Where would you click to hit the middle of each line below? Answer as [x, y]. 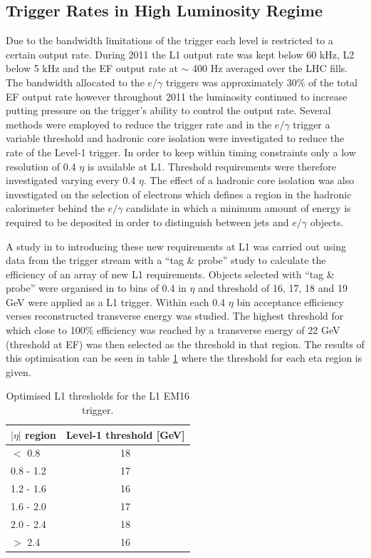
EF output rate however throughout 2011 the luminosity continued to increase [177, 96]
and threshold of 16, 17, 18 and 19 [273, 288]
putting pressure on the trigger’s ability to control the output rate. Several [168, 110]
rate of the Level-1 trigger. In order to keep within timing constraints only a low [181, 152]
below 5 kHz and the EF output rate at [92, 68]
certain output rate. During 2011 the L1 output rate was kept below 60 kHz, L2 [180, 54]
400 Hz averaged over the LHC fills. [270, 68]
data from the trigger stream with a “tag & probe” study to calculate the [166, 260]
